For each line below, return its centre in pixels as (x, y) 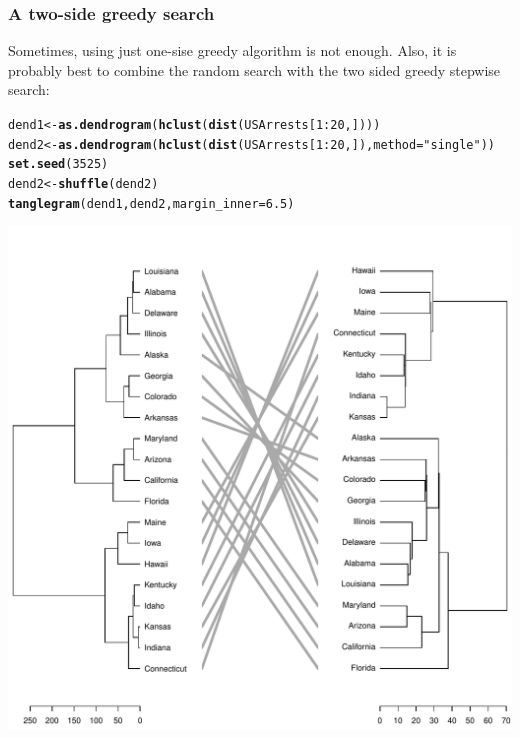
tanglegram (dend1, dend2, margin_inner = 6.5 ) (151, 203)
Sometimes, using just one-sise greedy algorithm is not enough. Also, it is (232, 50)
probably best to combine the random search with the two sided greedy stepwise (254, 69)
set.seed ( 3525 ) (58, 164)
